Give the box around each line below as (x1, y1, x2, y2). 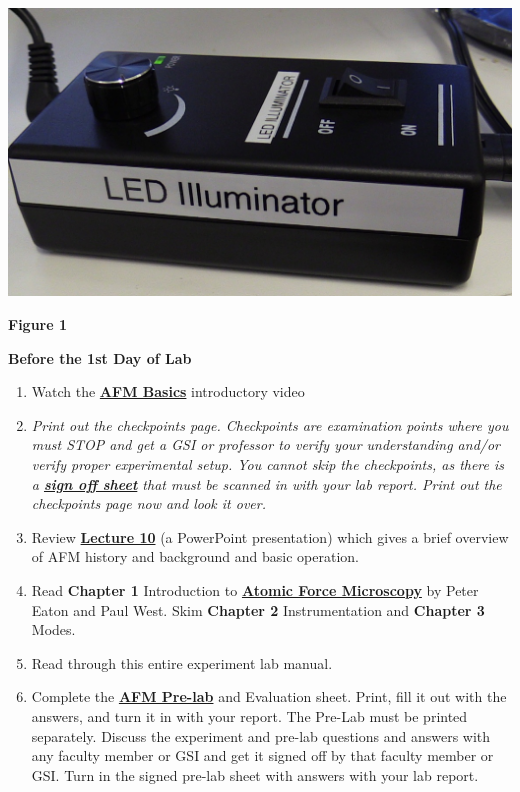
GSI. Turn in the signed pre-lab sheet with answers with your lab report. (31, 764, 479, 785)
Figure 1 (8, 314, 68, 335)
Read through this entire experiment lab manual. (31, 652, 333, 673)
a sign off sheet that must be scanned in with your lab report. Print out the (31, 473, 502, 494)
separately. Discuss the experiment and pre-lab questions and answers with (31, 725, 491, 746)
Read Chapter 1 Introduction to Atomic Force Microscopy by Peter (31, 579, 479, 600)
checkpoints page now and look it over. (31, 493, 266, 514)
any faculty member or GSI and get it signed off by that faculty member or (31, 745, 494, 766)
